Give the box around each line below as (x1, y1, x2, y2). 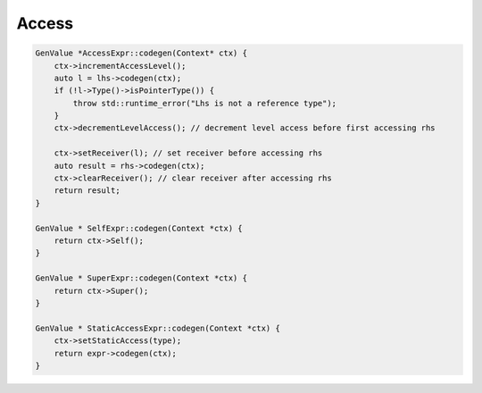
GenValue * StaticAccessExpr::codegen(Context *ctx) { (35, 322, 280, 333)
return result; (54, 186, 120, 196)
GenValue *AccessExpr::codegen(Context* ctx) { (35, 48, 247, 58)
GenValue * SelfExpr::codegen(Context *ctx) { (35, 223, 243, 233)
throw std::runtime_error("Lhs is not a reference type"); (72, 98, 337, 108)
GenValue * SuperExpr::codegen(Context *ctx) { (35, 273, 247, 283)
